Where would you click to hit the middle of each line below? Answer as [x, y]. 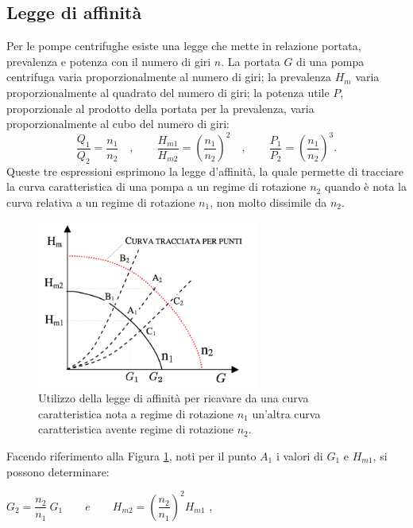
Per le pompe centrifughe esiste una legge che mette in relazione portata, [184, 46]
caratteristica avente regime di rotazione [136, 429]
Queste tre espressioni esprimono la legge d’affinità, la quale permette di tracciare [205, 171]
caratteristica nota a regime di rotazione [136, 413]
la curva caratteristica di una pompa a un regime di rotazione [156, 186]
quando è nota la [365, 186]
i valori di [299, 455]
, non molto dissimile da [268, 202]
